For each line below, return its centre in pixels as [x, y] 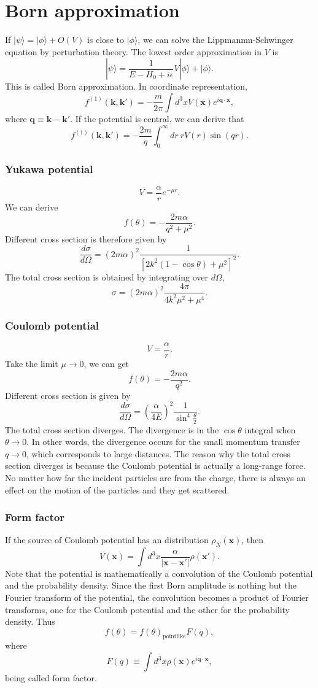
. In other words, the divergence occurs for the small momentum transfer [163, 442]
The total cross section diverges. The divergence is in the [112, 429]
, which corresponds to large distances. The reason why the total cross [158, 453]
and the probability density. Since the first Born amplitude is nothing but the [151, 585]
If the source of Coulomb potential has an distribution [107, 540]
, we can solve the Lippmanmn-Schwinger [215, 40]
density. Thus [30, 621]
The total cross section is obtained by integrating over [107, 276]
